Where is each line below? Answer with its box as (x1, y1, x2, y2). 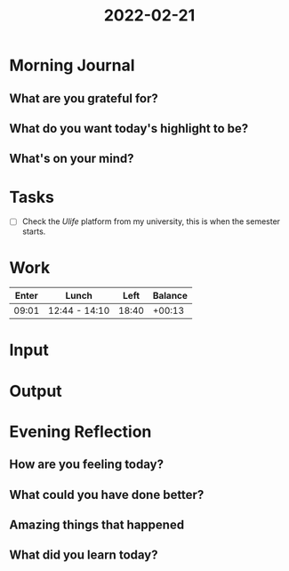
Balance (152, 290, 189, 302)
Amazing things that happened (9, 518, 185, 533)
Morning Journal (9, 55, 135, 76)
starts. (21, 226, 46, 237)
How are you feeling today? (9, 457, 165, 472)
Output (9, 381, 62, 401)
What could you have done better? (9, 487, 205, 503)
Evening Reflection (9, 422, 152, 441)
